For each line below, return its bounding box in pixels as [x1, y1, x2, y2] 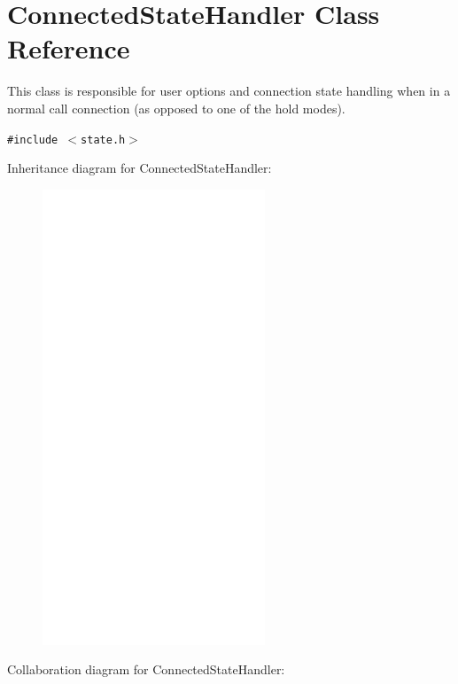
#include [7, 133, 58, 146]
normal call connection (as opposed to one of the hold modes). [7, 98, 345, 117]
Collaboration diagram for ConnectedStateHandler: [7, 660, 285, 679]
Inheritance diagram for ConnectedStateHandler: [7, 159, 272, 177]
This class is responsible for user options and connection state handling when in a [7, 82, 451, 100]
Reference [7, 30, 130, 66]
